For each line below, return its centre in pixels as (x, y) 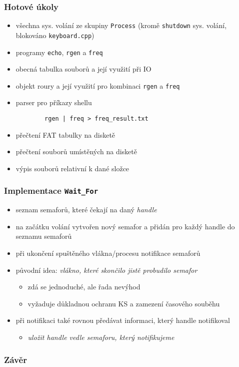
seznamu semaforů (44, 236)
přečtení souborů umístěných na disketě (76, 151)
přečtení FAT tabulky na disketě (65, 134)
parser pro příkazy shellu (54, 102)
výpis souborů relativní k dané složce (72, 168)
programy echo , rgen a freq (59, 52)
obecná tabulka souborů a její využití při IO (83, 69)
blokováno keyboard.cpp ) (55, 35)
